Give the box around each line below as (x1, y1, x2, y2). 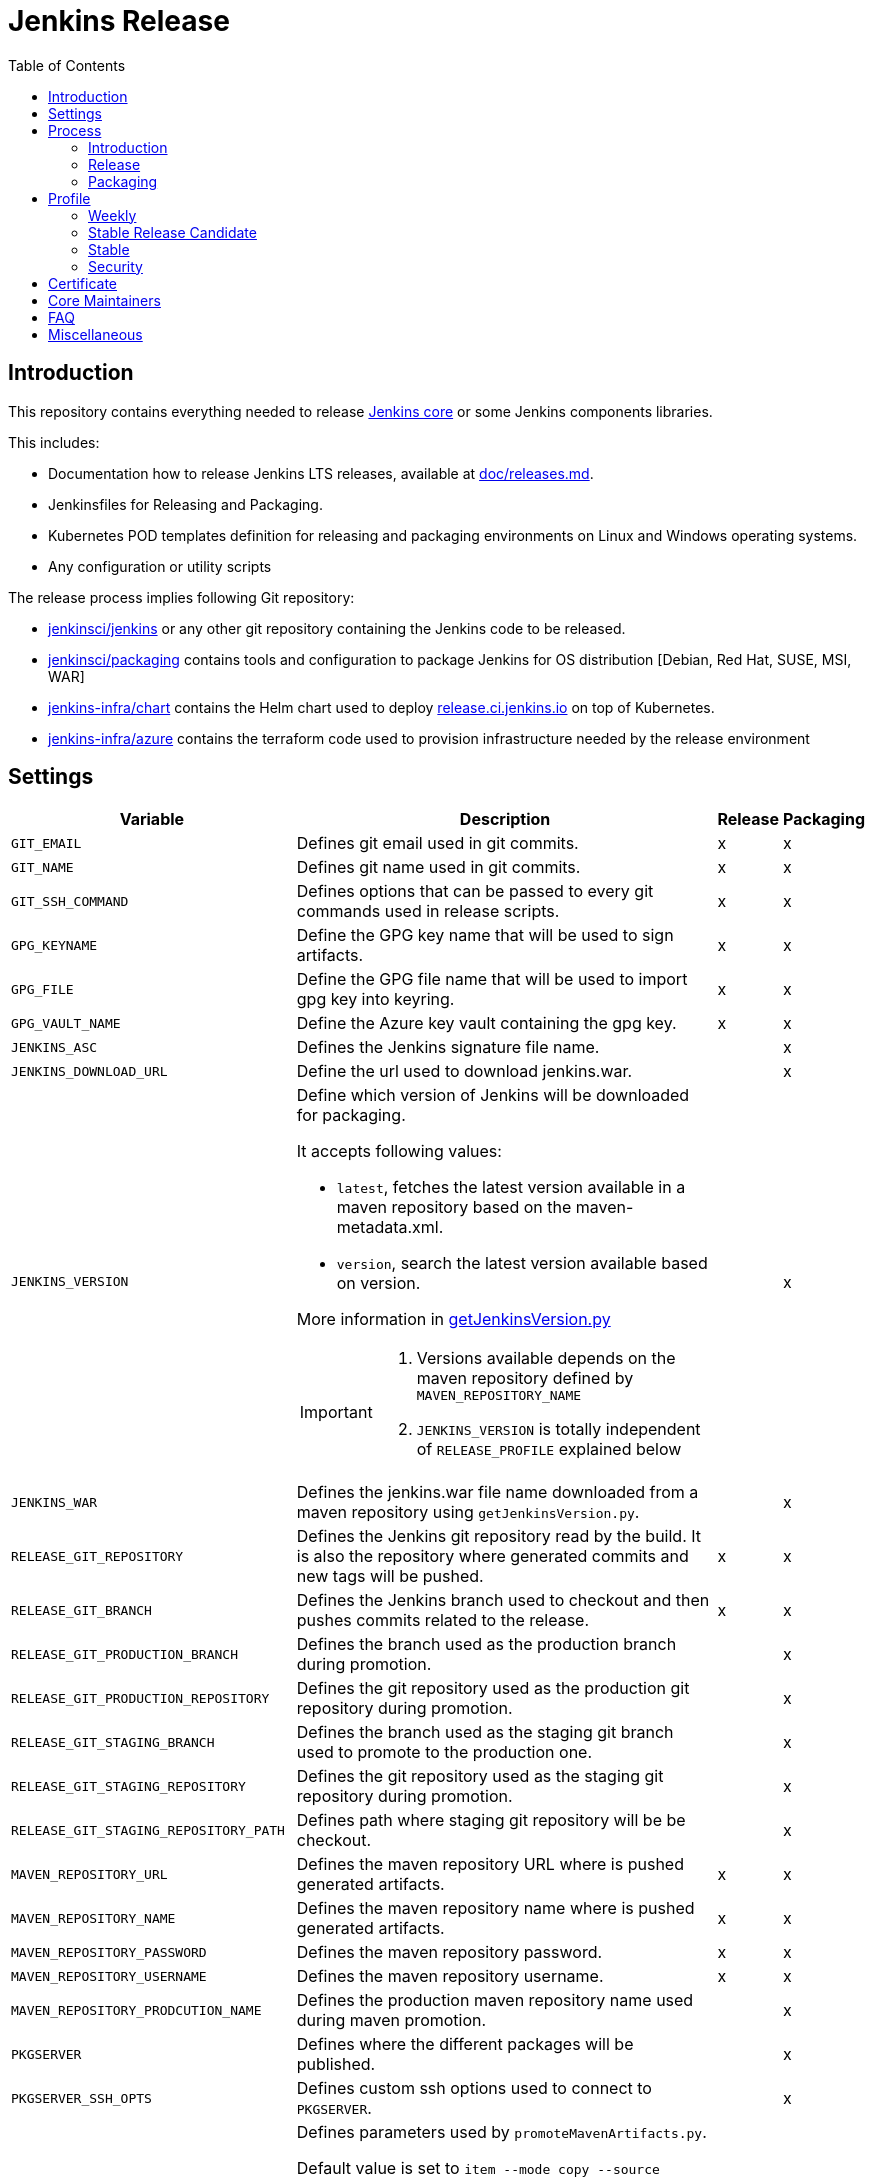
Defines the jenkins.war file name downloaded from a (296, 1482, 699, 1503)
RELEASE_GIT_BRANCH (11, 1602, 152, 1618)
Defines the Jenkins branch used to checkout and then (296, 1590, 710, 1611)
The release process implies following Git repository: (8, 588, 355, 606)
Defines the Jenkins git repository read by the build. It (296, 1526, 702, 1547)
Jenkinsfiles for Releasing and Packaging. (48, 495, 323, 513)
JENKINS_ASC (11, 1039, 98, 1055)
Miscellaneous (48, 325, 143, 343)
